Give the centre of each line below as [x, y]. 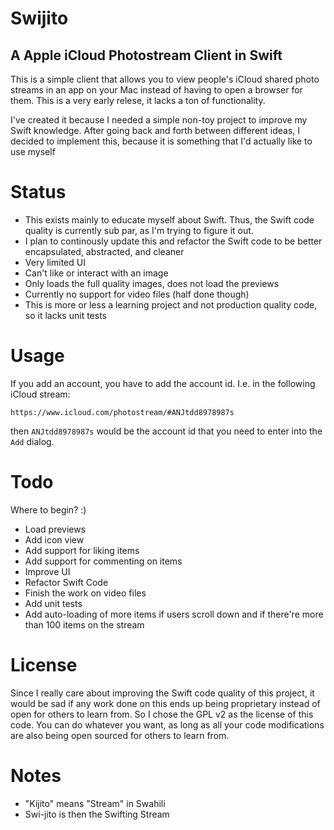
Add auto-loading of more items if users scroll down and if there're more [174, 614]
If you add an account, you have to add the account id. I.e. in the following [163, 383]
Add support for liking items [82, 550]
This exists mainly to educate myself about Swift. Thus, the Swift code [169, 219]
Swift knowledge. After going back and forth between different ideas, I [155, 130]
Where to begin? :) [48, 509]
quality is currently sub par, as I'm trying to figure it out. [139, 230]
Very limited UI [55, 262]
